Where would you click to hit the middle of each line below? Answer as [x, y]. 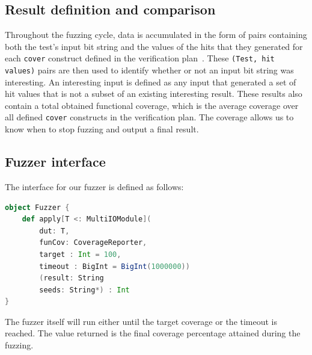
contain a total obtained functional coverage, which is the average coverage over [152, 105]
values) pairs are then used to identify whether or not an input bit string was [149, 70]
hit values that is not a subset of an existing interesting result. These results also [154, 94]
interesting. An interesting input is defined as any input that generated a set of [151, 82]
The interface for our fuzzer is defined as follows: [94, 186]
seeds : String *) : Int [84, 290]
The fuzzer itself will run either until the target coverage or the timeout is [141, 321]
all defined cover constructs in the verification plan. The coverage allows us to [149, 117]
